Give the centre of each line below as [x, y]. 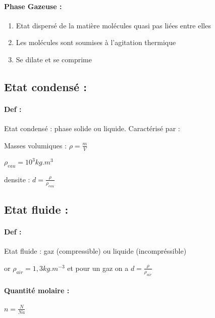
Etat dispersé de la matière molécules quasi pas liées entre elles [113, 25]
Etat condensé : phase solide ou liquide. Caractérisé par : [92, 128]
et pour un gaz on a [98, 268]
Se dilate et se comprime [54, 59]
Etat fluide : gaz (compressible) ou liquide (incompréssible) [95, 251]
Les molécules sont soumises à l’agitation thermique [96, 42]
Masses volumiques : [35, 145]
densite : [17, 179]
